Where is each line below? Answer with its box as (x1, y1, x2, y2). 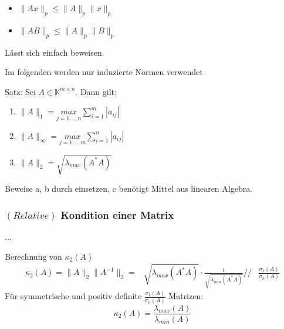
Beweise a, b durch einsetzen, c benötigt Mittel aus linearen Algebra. (5, 182, 253, 195)
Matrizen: (168, 290, 204, 302)
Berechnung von (5, 250, 62, 262)
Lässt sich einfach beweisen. (5, 46, 104, 58)
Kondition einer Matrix (60, 207, 174, 222)
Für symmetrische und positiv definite (5, 290, 142, 302)
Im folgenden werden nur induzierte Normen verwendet (5, 66, 203, 78)
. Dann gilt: (75, 85, 117, 97)
